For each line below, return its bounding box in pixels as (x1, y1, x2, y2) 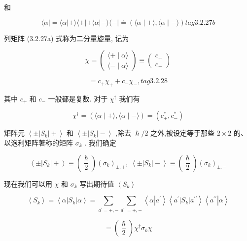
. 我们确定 (84, 138, 116, 148)
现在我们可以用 (4, 178, 52, 189)
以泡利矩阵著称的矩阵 (4, 138, 73, 148)
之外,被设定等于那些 (150, 128, 215, 138)
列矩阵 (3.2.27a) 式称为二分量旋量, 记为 (4, 33, 129, 43)
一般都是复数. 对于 (48, 93, 108, 103)
